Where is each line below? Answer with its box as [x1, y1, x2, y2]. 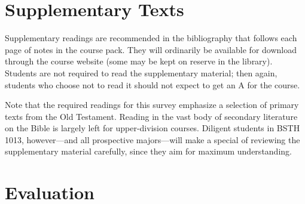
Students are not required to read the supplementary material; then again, [5, 66, 277, 79]
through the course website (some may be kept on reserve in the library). [5, 55, 273, 67]
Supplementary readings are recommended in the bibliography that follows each [5, 32, 297, 44]
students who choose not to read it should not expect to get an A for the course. [5, 78, 300, 91]
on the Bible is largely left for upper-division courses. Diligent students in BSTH [5, 122, 300, 134]
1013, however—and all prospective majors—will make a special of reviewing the [5, 133, 300, 146]
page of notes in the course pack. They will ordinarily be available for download [5, 43, 297, 55]
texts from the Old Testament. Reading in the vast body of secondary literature [5, 110, 298, 122]
